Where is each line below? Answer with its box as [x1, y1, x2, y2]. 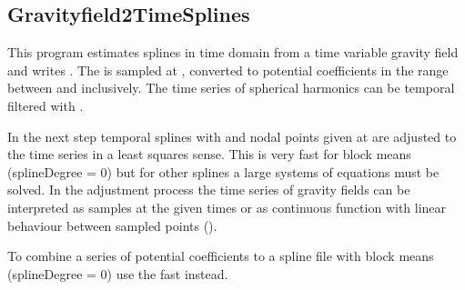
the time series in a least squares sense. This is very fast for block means [7, 145, 411, 164]
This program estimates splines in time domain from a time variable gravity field [7, 43, 459, 62]
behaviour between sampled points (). [7, 215, 217, 235]
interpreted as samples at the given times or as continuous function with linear [7, 197, 447, 216]
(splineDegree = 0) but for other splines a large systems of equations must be [7, 162, 440, 181]
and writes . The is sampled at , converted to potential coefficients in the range [7, 60, 449, 79]
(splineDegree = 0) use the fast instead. [7, 264, 228, 283]
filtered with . [7, 95, 84, 115]
